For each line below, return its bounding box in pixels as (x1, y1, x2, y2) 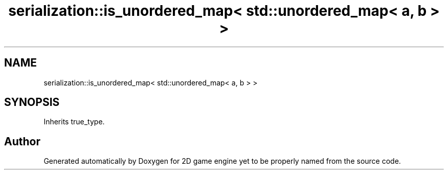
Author (4, 135, 40, 148)
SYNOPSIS (4, 96, 60, 109)
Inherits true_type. (43, 117, 105, 126)
